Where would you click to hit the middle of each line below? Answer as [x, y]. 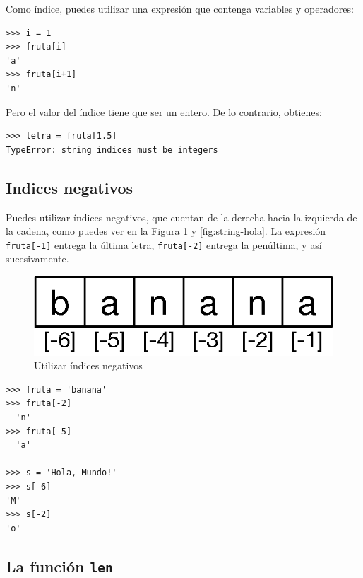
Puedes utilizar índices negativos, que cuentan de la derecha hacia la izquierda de [181, 217]
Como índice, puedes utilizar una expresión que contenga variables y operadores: [180, 8]
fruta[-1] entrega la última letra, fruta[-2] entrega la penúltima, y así [164, 244]
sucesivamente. [37, 259]
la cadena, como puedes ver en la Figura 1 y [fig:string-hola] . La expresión [166, 231]
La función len [59, 566]
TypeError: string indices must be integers [112, 150]
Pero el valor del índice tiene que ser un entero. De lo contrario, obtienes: [164, 111]
